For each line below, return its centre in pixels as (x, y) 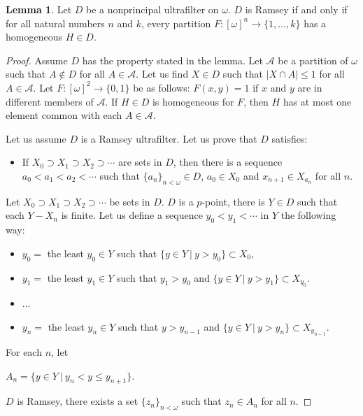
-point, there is (233, 201)
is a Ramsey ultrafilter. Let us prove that (169, 138)
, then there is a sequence (228, 162)
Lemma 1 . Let (39, 9)
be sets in (130, 201)
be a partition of (313, 60)
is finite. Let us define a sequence (132, 215)
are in (310, 87)
